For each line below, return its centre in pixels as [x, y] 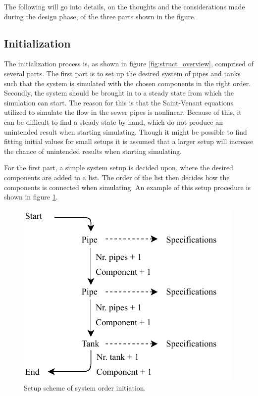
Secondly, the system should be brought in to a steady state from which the [119, 93]
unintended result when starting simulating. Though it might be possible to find [126, 131]
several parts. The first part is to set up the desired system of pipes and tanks [122, 73]
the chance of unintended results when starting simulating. [93, 151]
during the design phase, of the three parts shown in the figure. [100, 16]
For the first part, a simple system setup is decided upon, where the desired [119, 168]
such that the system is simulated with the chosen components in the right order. [128, 83]
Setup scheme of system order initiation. [85, 388]
